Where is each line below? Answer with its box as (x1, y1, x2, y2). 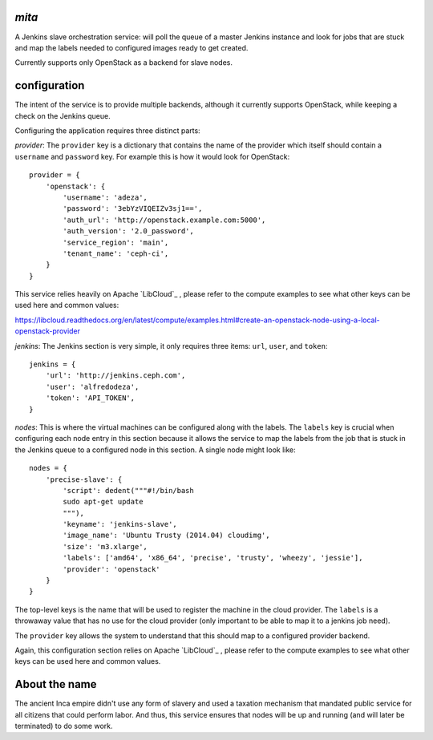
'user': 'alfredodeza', (45, 382, 140, 391)
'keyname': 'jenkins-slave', (63, 520, 178, 529)
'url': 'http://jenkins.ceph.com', (45, 371, 186, 380)
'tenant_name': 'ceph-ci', (63, 249, 169, 258)
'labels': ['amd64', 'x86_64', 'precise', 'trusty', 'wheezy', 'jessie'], (63, 553, 363, 563)
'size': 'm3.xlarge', (63, 542, 148, 551)
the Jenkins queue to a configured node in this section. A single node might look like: (14, 445, 296, 455)
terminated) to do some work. (14, 722, 113, 731)
